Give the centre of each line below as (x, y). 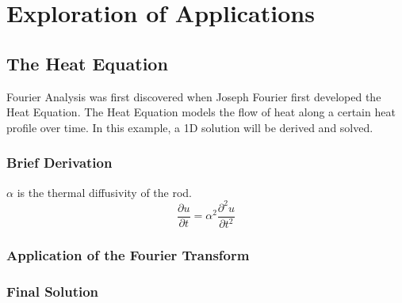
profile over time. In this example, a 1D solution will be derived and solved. (190, 127)
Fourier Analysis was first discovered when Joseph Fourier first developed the (194, 96)
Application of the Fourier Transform (128, 255)
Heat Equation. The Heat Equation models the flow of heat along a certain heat (201, 112)
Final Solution (53, 291)
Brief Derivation (59, 163)
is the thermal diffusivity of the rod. (104, 192)
